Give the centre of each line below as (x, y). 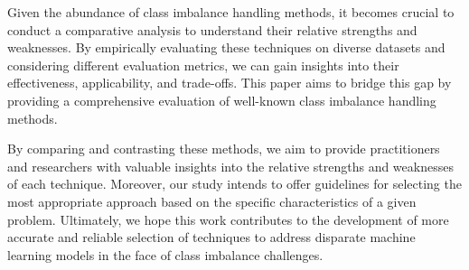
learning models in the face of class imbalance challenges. (165, 254)
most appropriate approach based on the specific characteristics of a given (212, 201)
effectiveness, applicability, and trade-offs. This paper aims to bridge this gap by (230, 83)
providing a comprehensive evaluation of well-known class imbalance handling (222, 100)
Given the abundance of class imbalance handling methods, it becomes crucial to (231, 12)
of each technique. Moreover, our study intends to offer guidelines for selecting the (234, 184)
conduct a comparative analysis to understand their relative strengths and (212, 29)
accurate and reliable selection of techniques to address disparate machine (211, 237)
